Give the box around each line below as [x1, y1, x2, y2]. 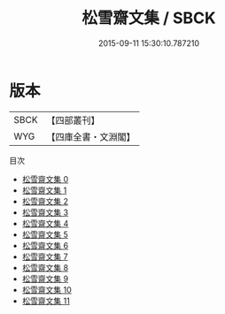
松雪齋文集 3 [21, 207, 69, 218]
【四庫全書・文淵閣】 [46, 130, 136, 142]
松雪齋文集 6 [21, 240, 69, 250]
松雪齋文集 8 [21, 262, 69, 272]
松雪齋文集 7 [21, 251, 68, 262]
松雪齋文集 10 [21, 284, 73, 295]
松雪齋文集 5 [21, 229, 69, 240]
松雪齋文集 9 [21, 273, 69, 284]
